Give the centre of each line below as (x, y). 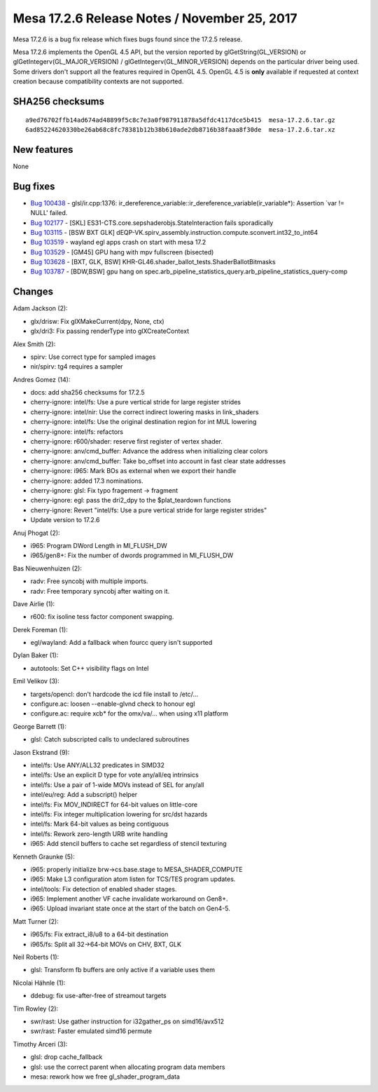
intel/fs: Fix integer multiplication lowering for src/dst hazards (119, 814)
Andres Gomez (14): (42, 379)
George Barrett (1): (40, 726)
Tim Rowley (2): (36, 1009)
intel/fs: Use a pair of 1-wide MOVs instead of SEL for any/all (117, 784)
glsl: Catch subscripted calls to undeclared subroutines (110, 739)
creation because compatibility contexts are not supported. (98, 81)
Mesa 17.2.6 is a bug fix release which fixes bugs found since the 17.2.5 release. (128, 39)
